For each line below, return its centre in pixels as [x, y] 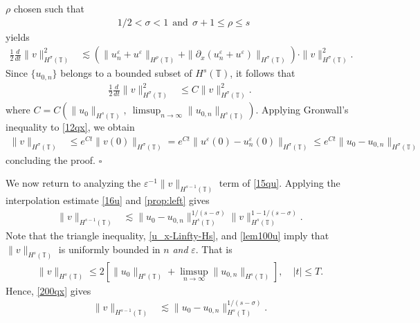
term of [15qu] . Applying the [280, 183]
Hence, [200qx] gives [48, 290]
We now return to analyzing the [73, 183]
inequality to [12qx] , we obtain [70, 127]
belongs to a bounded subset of [126, 73]
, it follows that [263, 73]
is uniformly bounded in [109, 249]
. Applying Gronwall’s [302, 110]
